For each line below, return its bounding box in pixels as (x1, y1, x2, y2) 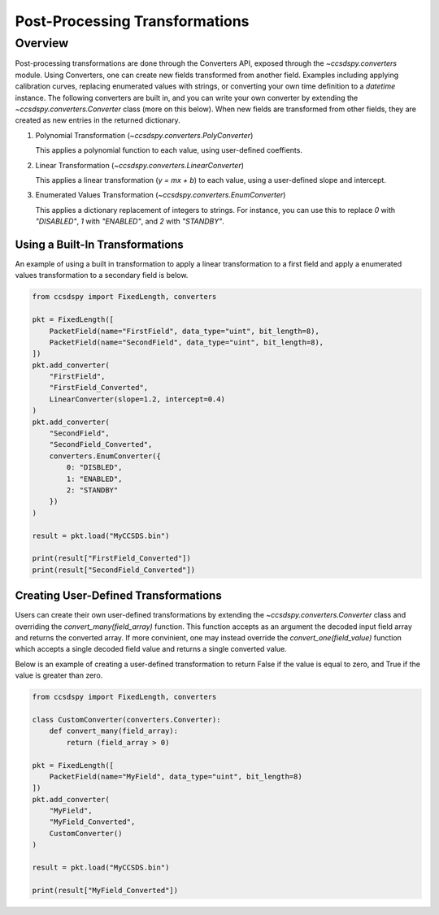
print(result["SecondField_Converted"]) (32, 565, 195, 575)
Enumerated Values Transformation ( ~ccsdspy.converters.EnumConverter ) (35, 190, 286, 200)
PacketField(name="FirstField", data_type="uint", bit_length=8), (49, 326, 320, 336)
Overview (15, 36, 69, 50)
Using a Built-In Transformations (15, 237, 185, 251)
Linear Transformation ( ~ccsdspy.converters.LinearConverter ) (35, 160, 244, 170)
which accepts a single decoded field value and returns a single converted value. (15, 644, 288, 654)
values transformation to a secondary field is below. (15, 271, 189, 280)
